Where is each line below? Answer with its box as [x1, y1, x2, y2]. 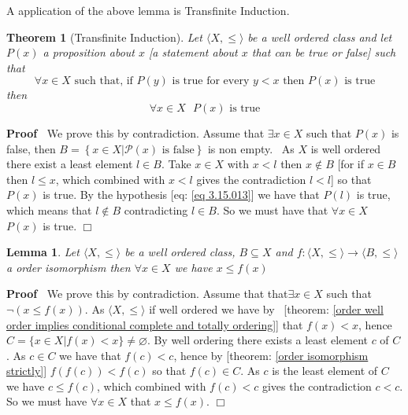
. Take [161, 156, 191, 172]
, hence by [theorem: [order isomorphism [173, 347, 369, 363]
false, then [6, 140, 56, 156]
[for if [337, 156, 364, 172]
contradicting [124, 201, 188, 218]
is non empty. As [207, 140, 295, 156]
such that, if [74, 75, 133, 87]
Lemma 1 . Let [6, 244, 80, 260]
